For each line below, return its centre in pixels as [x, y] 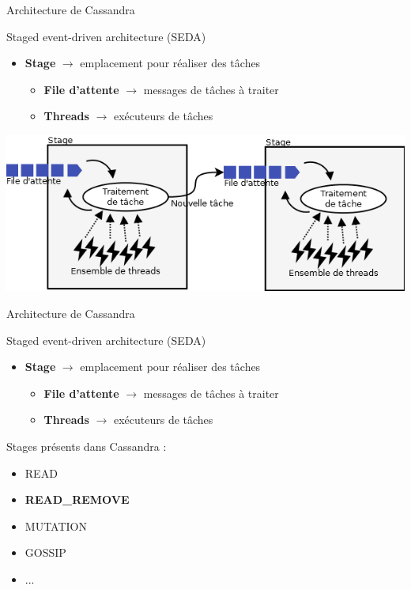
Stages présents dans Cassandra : [87, 446]
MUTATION [56, 526]
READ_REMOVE [77, 499]
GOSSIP [45, 552]
